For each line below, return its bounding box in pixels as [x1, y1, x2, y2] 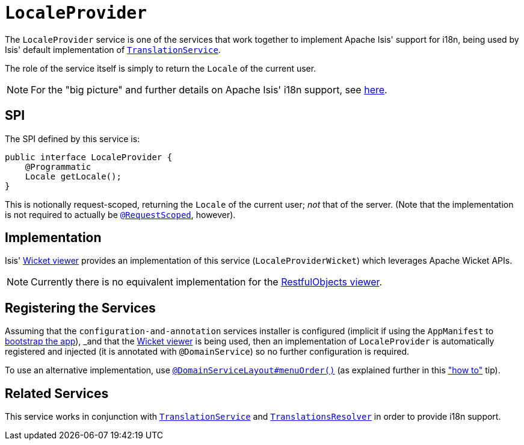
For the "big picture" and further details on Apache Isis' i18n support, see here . [31, 83, 387, 96]
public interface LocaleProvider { [5, 152, 173, 162]
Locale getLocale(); [25, 171, 122, 181]
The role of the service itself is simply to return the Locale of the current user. [5, 63, 316, 73]
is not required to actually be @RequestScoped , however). [5, 209, 236, 220]
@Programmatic [25, 161, 91, 172]
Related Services [5, 385, 109, 401]
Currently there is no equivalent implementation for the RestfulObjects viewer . [31, 276, 383, 288]
